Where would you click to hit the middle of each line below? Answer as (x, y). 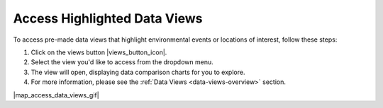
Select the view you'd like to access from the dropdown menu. (122, 62)
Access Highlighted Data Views (108, 18)
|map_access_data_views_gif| (56, 95)
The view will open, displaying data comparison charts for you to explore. (138, 72)
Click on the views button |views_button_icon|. (99, 52)
